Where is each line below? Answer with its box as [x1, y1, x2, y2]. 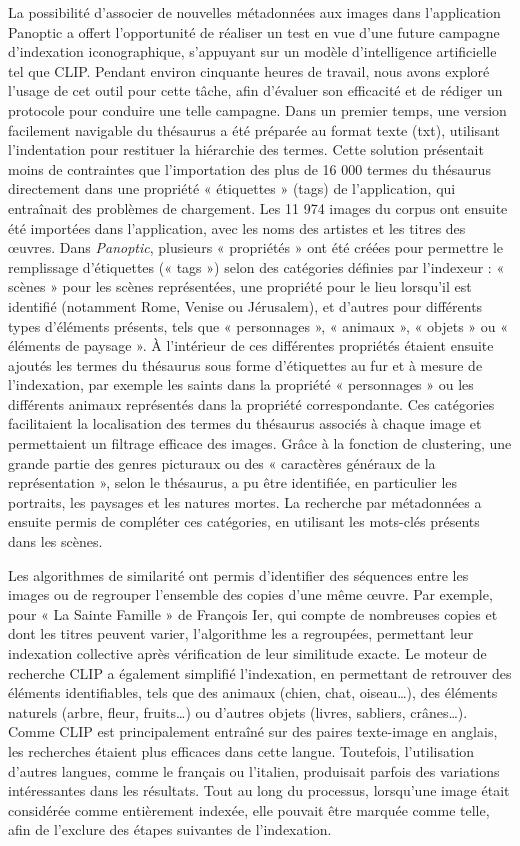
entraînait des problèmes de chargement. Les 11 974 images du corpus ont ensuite [8, 197, 508, 218]
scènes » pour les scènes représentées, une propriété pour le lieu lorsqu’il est [8, 276, 472, 297]
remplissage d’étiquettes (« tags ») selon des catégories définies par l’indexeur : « [8, 256, 505, 277]
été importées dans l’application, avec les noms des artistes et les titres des [8, 217, 466, 238]
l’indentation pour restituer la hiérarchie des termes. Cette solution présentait [8, 139, 484, 160]
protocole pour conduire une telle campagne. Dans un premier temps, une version [8, 99, 507, 120]
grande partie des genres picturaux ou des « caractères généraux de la [8, 452, 436, 473]
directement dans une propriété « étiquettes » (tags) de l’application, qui [8, 178, 456, 199]
